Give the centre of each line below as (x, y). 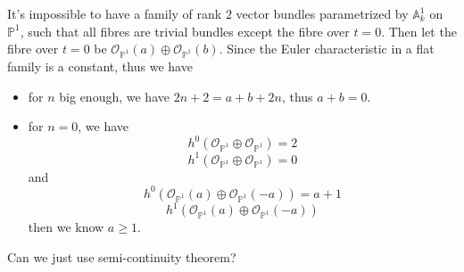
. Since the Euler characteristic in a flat (327, 49)
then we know (66, 227)
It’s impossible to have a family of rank (115, 13)
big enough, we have (114, 96)
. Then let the (419, 31)
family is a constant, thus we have (100, 66)
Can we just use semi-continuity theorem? (122, 256)
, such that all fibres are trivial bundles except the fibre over (185, 31)
